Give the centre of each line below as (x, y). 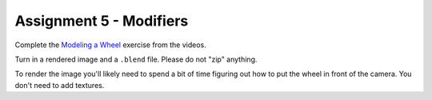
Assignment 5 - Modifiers (102, 21)
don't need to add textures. (60, 85)
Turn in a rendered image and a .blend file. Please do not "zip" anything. (136, 59)
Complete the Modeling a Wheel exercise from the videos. (111, 45)
